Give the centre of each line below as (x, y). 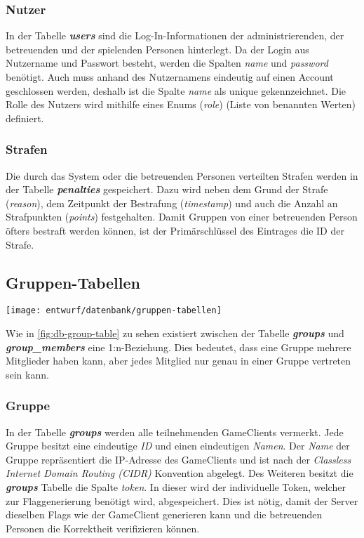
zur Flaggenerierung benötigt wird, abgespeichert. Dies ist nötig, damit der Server (182, 500)
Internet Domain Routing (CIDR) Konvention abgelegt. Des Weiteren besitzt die (180, 473)
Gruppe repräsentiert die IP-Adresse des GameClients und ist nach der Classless (178, 459)
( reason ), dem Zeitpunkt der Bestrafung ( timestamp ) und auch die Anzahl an (172, 203)
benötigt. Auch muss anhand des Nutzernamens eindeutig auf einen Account (170, 77)
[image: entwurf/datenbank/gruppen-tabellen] (114, 311)
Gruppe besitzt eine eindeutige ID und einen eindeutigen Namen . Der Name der (178, 446)
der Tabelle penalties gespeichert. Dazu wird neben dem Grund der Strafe (167, 189)
